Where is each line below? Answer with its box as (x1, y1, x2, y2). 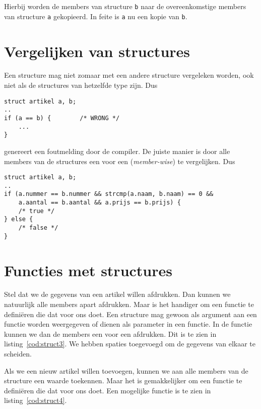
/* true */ (18, 207, 55, 215)
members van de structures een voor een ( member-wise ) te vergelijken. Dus (4, 156, 235, 166)
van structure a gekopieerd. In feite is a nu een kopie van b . (4, 11, 187, 21)
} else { (4, 216, 33, 223)
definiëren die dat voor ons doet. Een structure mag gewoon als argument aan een (4, 309, 257, 319)
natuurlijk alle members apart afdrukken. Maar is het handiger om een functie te (4, 299, 254, 310)
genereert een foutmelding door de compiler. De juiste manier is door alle (4, 145, 230, 156)
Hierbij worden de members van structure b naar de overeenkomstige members (4, 1, 246, 11)
